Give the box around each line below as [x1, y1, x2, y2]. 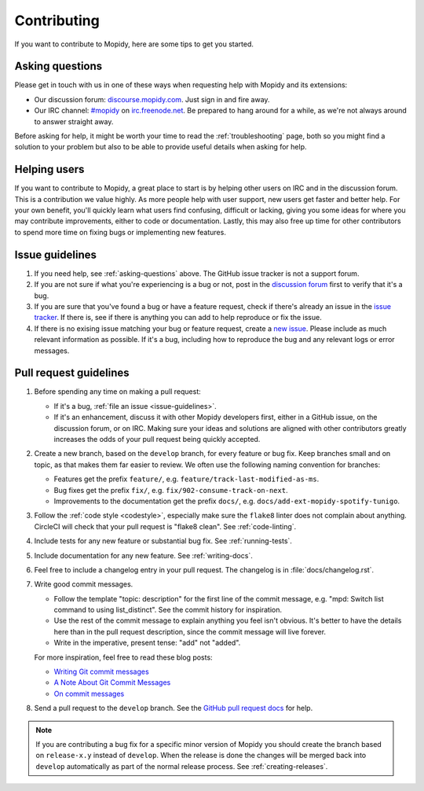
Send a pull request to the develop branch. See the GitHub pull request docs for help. [34, 704, 313, 713]
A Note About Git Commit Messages [53, 678, 171, 687]
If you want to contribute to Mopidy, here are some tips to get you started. [14, 39, 254, 49]
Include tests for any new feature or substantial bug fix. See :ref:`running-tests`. [34, 536, 292, 546]
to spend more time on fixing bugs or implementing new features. [14, 227, 227, 237]
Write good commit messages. [34, 579, 133, 589]
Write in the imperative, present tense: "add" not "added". [53, 638, 241, 648]
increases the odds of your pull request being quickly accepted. [53, 434, 261, 443]
